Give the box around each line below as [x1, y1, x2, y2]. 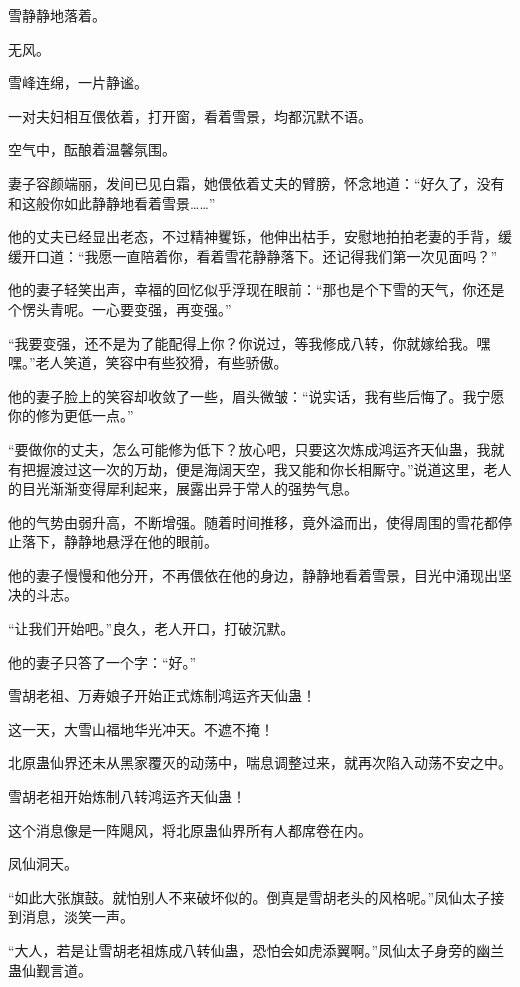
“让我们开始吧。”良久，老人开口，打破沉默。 [8, 618, 295, 639]
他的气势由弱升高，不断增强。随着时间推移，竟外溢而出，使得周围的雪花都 [8, 511, 498, 532]
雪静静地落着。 [8, 5, 106, 25]
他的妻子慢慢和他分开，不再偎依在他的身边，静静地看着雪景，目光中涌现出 [8, 564, 498, 585]
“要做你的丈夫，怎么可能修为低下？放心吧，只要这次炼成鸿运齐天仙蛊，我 [8, 438, 491, 459]
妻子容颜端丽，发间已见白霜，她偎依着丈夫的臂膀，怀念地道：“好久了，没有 [8, 172, 505, 193]
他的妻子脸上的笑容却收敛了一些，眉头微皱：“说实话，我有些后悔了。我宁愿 [8, 385, 505, 406]
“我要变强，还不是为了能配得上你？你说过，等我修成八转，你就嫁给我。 [8, 332, 477, 353]
